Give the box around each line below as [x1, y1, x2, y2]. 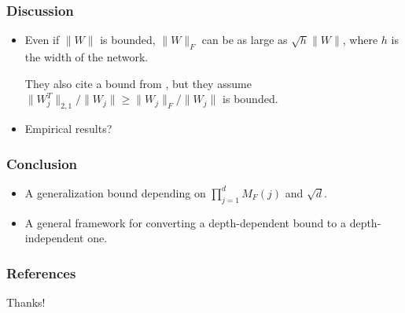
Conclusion [6, 153, 77, 173]
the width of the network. [24, 49, 149, 65]
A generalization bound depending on [24, 184, 206, 201]
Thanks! [6, 294, 46, 311]
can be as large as [201, 31, 288, 48]
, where [342, 31, 378, 48]
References [6, 263, 76, 282]
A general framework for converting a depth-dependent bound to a [24, 214, 346, 230]
